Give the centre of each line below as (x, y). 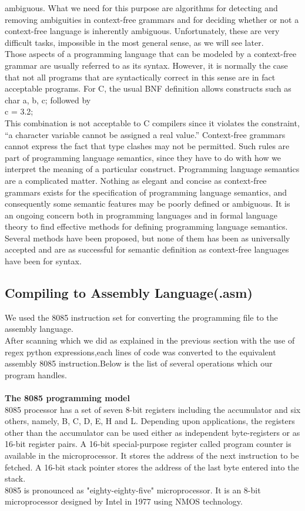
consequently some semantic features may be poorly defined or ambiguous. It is (148, 204)
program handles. (36, 374)
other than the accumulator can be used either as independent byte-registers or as (152, 432)
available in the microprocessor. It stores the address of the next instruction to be (152, 455)
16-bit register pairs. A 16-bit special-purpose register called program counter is (148, 444)
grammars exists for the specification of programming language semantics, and (146, 192)
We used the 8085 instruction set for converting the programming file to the (141, 317)
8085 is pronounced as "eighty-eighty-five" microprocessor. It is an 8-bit (133, 490)
